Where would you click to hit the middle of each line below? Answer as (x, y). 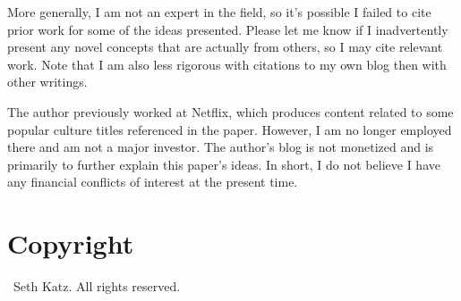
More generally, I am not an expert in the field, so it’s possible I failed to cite (219, 12)
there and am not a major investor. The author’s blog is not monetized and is (221, 147)
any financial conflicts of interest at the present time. (153, 182)
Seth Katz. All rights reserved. (97, 286)
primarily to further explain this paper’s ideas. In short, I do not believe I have (224, 164)
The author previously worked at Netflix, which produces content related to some (230, 111)
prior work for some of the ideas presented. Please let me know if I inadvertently (228, 29)
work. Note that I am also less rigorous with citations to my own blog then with (227, 64)
